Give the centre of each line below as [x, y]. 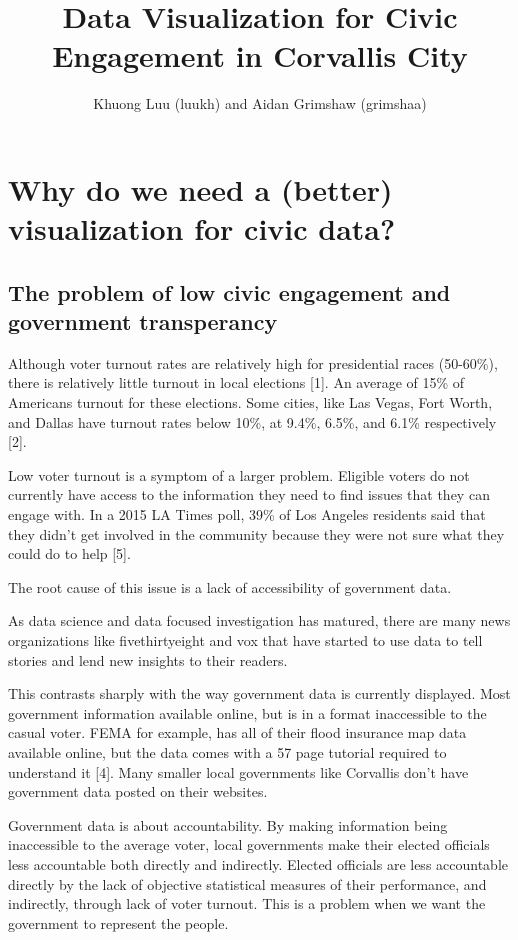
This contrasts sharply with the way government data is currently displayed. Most [259, 693]
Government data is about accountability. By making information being [228, 824]
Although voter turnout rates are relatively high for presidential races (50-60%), [253, 362]
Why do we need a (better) [200, 188]
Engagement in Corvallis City [260, 55]
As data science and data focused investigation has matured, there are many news [259, 620]
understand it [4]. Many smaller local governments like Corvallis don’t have [238, 771]
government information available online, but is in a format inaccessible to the [247, 712]
